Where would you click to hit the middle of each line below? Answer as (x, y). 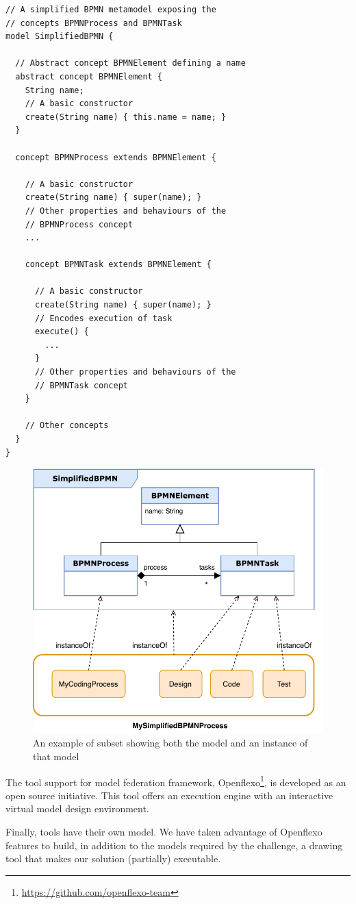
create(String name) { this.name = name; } (126, 117)
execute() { (62, 332)
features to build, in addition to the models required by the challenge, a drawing (174, 845)
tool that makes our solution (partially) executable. (113, 858)
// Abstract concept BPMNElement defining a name (130, 63)
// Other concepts (67, 426)
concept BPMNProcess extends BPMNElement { (116, 157)
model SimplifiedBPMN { (60, 37)
